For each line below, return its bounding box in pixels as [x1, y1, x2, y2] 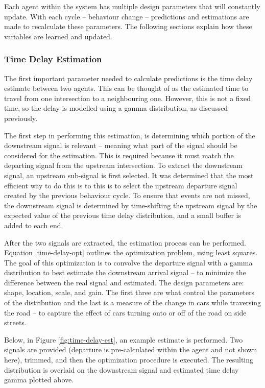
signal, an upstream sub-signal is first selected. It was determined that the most [4, 169, 254, 180]
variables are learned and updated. [4, 31, 112, 41]
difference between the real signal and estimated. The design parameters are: [4, 277, 244, 287]
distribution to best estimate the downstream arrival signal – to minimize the [4, 267, 246, 278]
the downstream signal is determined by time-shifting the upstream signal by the [4, 200, 257, 210]
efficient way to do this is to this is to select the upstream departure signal [4, 180, 237, 190]
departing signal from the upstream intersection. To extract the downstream [4, 160, 243, 171]
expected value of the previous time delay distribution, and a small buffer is [4, 210, 241, 221]
